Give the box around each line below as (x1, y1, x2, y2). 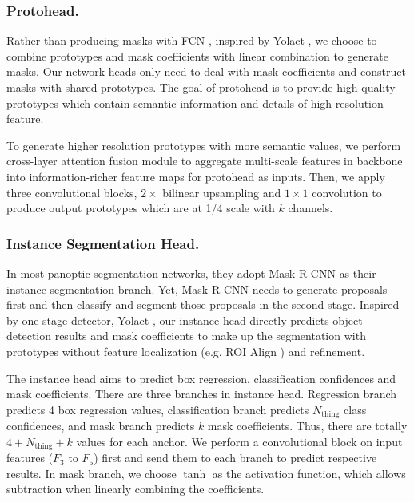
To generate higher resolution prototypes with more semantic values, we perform (6, 136, 401, 153)
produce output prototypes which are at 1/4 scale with (6, 200, 275, 216)
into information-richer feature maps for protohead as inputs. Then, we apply (6, 168, 385, 184)
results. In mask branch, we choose (6, 464, 177, 481)
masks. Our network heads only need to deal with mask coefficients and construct (6, 63, 406, 80)
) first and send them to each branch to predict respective (94, 449, 377, 466)
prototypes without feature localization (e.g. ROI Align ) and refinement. (6, 342, 365, 359)
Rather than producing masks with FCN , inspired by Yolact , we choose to (6, 32, 377, 49)
